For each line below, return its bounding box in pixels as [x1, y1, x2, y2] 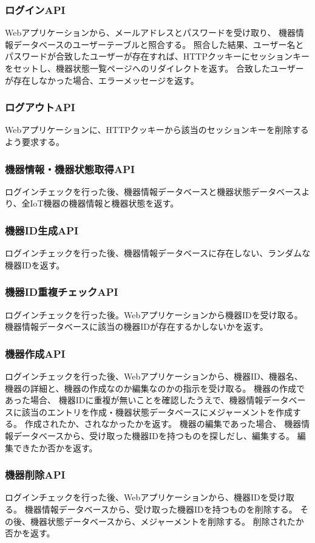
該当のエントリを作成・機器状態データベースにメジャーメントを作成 [21, 405, 293, 418]
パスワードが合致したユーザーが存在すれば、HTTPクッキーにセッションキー [5, 50, 310, 63]
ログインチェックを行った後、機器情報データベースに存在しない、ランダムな [5, 247, 311, 259]
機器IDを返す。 [5, 258, 65, 271]
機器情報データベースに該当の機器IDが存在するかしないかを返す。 [5, 320, 268, 333]
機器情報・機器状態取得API [5, 161, 135, 176]
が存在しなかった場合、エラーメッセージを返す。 [5, 73, 199, 86]
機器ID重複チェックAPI [5, 284, 118, 299]
